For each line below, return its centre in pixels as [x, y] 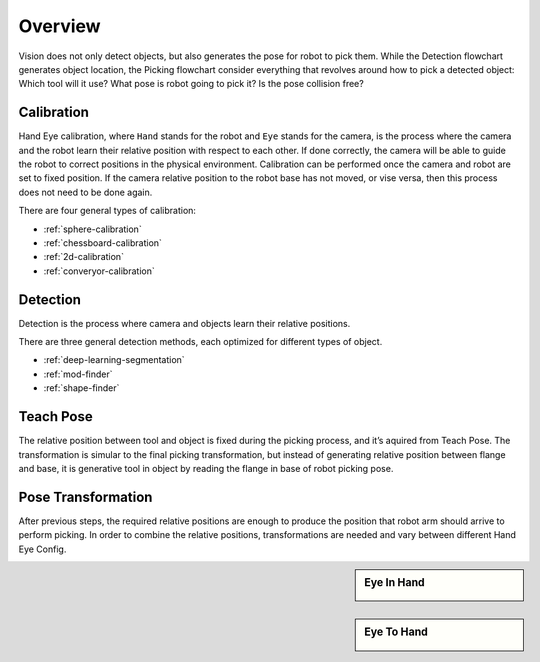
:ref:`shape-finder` [81, 388]
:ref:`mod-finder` [78, 374]
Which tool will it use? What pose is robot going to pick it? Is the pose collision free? [191, 84]
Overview [59, 26]
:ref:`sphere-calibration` [92, 229]
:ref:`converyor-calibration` [99, 271]
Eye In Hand [394, 582]
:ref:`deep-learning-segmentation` [114, 360]
